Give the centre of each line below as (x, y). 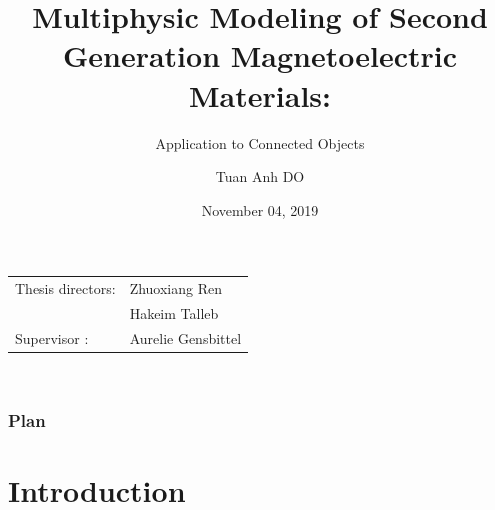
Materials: (260, 94)
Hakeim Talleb (174, 312)
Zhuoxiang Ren (176, 288)
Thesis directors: (65, 288)
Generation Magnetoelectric (260, 55)
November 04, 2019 (260, 209)
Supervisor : (52, 337)
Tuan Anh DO (260, 176)
